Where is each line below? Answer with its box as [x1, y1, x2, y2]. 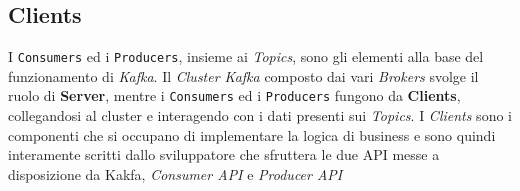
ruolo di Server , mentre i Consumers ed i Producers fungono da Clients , [8, 85, 461, 106]
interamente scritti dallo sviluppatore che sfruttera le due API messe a [8, 144, 440, 165]
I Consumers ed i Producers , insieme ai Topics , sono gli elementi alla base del [8, 46, 484, 67]
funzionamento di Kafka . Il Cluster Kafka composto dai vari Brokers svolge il [8, 65, 479, 86]
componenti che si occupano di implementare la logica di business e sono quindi [8, 124, 496, 145]
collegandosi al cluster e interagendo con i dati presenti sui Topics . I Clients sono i [8, 105, 512, 126]
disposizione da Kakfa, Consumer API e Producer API [8, 163, 343, 184]
